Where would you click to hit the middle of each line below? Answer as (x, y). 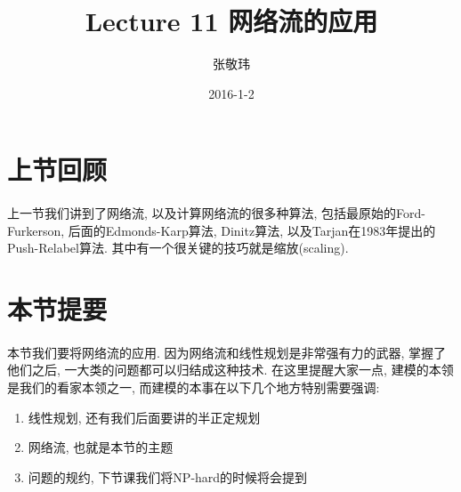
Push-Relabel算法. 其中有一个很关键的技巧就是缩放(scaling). (178, 248)
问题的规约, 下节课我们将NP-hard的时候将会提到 (168, 476)
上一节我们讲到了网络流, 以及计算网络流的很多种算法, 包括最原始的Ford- (217, 213)
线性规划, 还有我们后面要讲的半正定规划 (144, 417)
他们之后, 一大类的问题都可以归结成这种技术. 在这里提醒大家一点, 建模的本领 (230, 370)
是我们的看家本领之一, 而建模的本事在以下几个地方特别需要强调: (194, 387)
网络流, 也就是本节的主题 (101, 447)
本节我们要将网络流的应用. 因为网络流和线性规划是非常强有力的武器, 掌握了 (227, 352)
